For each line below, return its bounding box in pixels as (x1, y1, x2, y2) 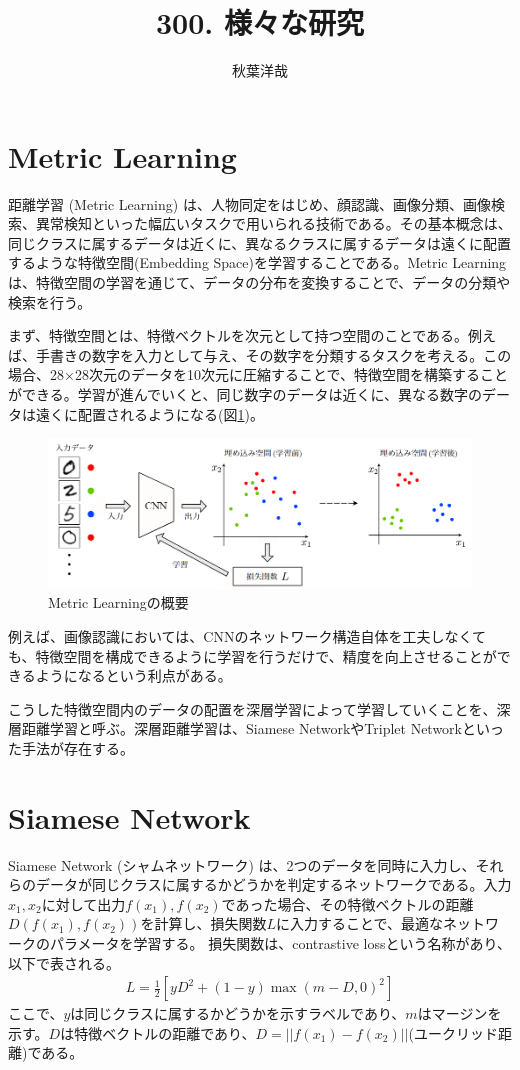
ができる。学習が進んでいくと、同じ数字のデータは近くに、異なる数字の (8, 384, 483, 404)
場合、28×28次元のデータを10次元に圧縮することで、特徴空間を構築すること (8, 364, 508, 385)
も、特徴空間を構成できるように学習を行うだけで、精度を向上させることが (8, 645, 497, 666)
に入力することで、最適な (275, 913, 443, 934)
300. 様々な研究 (156, 2, 364, 43)
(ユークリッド (408, 1022, 498, 1043)
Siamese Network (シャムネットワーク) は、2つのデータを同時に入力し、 (8, 854, 476, 875)
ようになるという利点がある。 (35, 665, 232, 686)
